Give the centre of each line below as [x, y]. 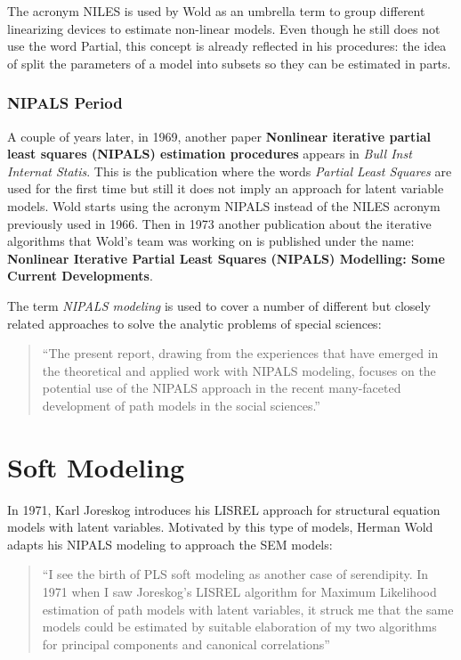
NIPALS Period [65, 103]
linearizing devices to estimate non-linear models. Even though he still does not [224, 28]
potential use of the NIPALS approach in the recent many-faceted [222, 388]
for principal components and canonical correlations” [186, 644]
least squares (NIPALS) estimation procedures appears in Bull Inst [210, 154]
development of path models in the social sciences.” [181, 405]
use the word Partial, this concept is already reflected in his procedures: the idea [227, 46]
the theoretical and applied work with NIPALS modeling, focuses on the [239, 370]
